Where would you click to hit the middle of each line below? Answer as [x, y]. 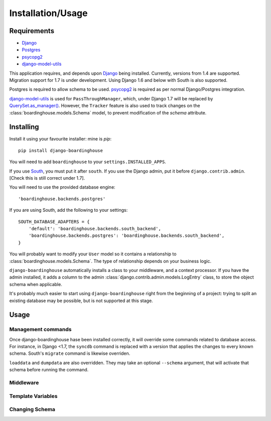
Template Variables [33, 396]
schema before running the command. [49, 370]
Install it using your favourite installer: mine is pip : [60, 139]
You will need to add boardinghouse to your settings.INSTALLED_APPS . [88, 162]
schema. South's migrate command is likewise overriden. [70, 353]
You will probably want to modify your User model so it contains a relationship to [93, 254]
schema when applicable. [36, 284]
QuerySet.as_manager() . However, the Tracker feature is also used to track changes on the [105, 106]
